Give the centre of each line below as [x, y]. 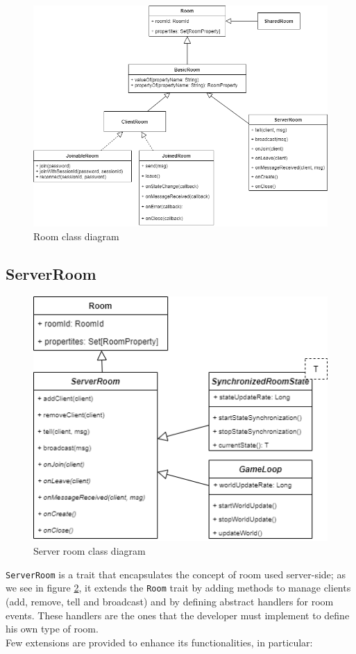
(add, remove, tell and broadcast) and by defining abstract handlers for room [170, 601]
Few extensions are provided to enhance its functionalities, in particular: [159, 642]
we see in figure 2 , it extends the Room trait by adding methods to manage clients [178, 588]
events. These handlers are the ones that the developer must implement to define [178, 615]
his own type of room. [52, 629]
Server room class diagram [90, 551]
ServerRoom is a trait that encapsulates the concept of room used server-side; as [176, 574]
